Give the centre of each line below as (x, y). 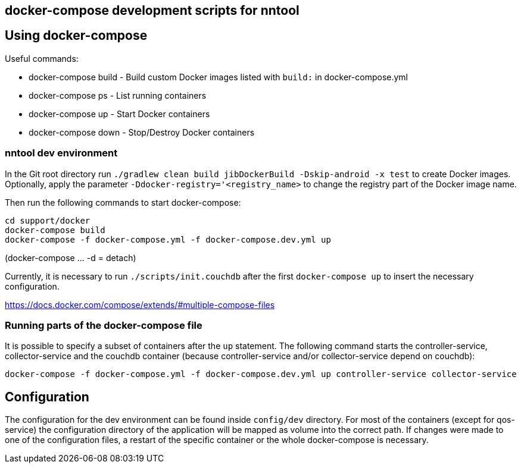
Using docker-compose (76, 36)
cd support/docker (48, 220)
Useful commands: (42, 58)
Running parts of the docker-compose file (104, 325)
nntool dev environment (61, 153)
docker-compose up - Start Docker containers (119, 114)
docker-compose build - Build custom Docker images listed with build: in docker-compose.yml (218, 77)
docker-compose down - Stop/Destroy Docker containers (142, 132)
